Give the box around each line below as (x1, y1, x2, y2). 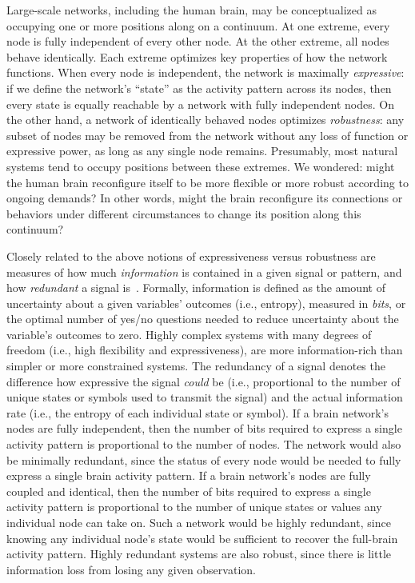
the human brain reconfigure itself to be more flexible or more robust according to (6, 174, 409, 190)
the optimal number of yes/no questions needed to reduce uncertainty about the (6, 310, 399, 327)
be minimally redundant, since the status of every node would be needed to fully (6, 451, 401, 468)
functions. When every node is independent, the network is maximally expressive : (6, 64, 405, 81)
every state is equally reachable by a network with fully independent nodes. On (6, 95, 394, 112)
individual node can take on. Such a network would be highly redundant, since (6, 514, 391, 530)
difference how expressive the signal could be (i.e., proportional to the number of (6, 373, 401, 389)
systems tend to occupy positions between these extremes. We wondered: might (6, 158, 395, 174)
